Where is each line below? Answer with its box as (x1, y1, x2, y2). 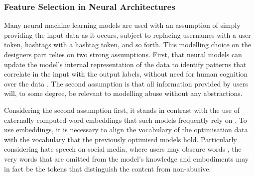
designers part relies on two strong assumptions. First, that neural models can (4, 49, 242, 59)
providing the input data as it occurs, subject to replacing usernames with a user (4, 29, 251, 40)
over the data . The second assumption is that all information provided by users (4, 78, 248, 88)
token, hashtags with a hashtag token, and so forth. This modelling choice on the (4, 39, 252, 50)
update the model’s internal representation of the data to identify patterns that (4, 59, 247, 69)
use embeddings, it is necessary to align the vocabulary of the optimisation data (4, 124, 248, 135)
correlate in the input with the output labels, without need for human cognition (4, 69, 248, 79)
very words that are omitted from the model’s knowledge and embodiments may (4, 153, 249, 164)
